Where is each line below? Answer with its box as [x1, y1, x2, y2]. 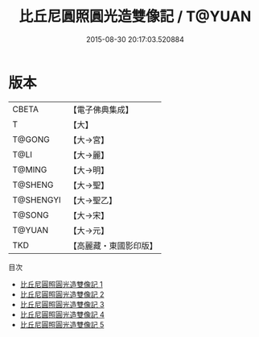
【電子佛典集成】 [68, 104, 134, 115]
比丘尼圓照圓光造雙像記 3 [19, 299, 105, 309]
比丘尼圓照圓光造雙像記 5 [19, 319, 105, 329]
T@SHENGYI [12, 194, 62, 206]
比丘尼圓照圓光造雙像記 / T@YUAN [18, 7, 252, 26]
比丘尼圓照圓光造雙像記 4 [19, 310, 105, 319]
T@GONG [12, 134, 50, 145]
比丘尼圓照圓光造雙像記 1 [19, 279, 103, 289]
